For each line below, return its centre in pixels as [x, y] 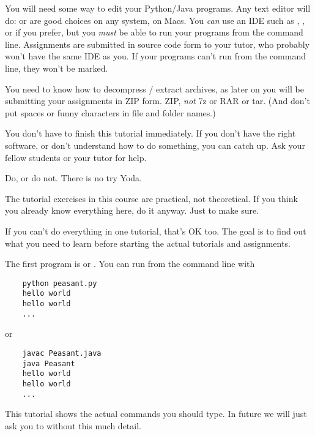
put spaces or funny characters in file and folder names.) [110, 112]
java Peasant [49, 363]
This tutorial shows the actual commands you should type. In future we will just [156, 414]
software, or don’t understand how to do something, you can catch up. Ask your [155, 145]
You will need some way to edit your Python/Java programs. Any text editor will [158, 8]
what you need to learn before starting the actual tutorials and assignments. [148, 243]
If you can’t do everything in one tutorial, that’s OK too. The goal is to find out [156, 231]
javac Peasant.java [62, 353]
